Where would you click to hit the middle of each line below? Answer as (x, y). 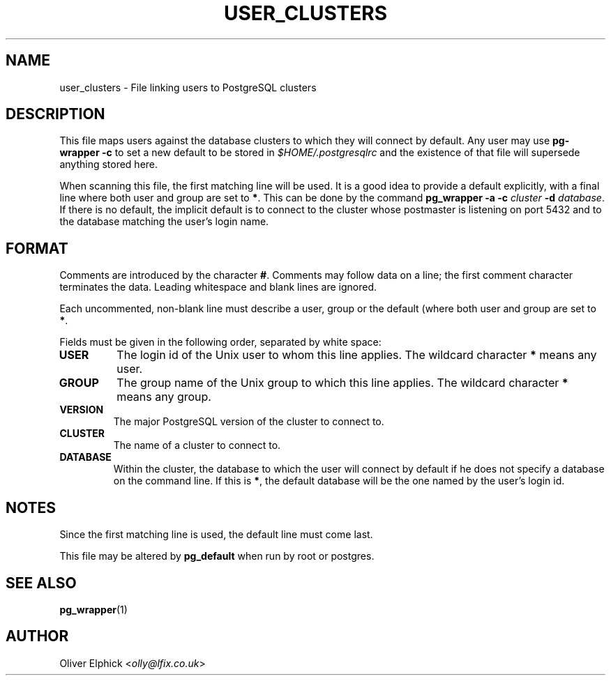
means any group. (164, 397)
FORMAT (37, 248)
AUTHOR (37, 636)
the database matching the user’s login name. (164, 222)
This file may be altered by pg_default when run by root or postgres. (217, 556)
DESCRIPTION (55, 114)
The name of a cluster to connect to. (197, 445)
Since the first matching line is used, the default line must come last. (216, 535)
